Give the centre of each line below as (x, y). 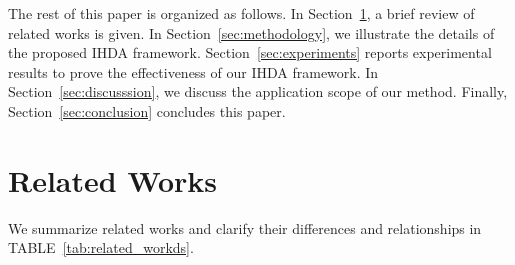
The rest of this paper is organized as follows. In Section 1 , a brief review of (241, 13)
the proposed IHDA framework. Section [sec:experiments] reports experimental (250, 52)
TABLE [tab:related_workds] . (101, 247)
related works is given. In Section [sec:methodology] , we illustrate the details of (251, 32)
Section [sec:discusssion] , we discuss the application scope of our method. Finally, (258, 91)
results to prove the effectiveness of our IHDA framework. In (193, 71)
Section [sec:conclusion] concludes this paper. (147, 110)
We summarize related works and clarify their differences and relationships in (245, 227)
